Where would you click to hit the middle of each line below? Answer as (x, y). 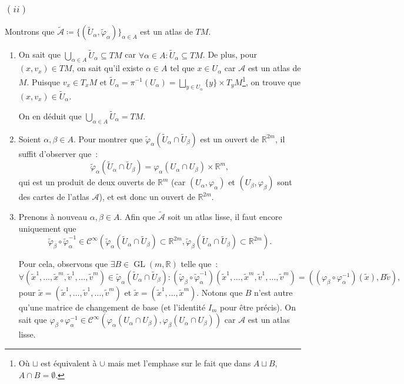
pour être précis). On (258, 307)
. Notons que (220, 292)
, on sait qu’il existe (108, 68)
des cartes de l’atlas (54, 197)
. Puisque (44, 81)
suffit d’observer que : (58, 153)
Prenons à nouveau (53, 216)
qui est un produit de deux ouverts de (87, 182)
